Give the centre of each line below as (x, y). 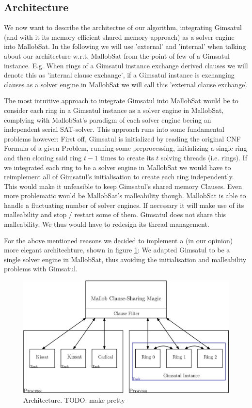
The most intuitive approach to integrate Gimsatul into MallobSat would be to (121, 101)
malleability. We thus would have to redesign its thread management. (107, 224)
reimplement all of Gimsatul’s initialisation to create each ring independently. (119, 177)
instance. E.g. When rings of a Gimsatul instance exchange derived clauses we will (126, 65)
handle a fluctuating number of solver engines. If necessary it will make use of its (124, 205)
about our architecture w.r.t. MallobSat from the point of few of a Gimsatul (117, 55)
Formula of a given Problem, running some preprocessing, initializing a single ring (126, 148)
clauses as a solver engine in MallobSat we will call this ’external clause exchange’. (126, 84)
